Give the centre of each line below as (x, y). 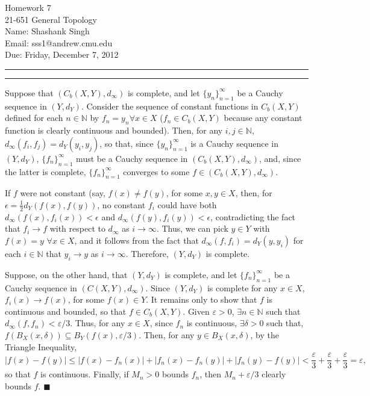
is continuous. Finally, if (85, 374)
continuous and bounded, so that (66, 311)
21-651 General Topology (51, 19)
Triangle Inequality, (41, 346)
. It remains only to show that (202, 299)
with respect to (77, 228)
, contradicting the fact (253, 216)
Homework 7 (28, 7)
